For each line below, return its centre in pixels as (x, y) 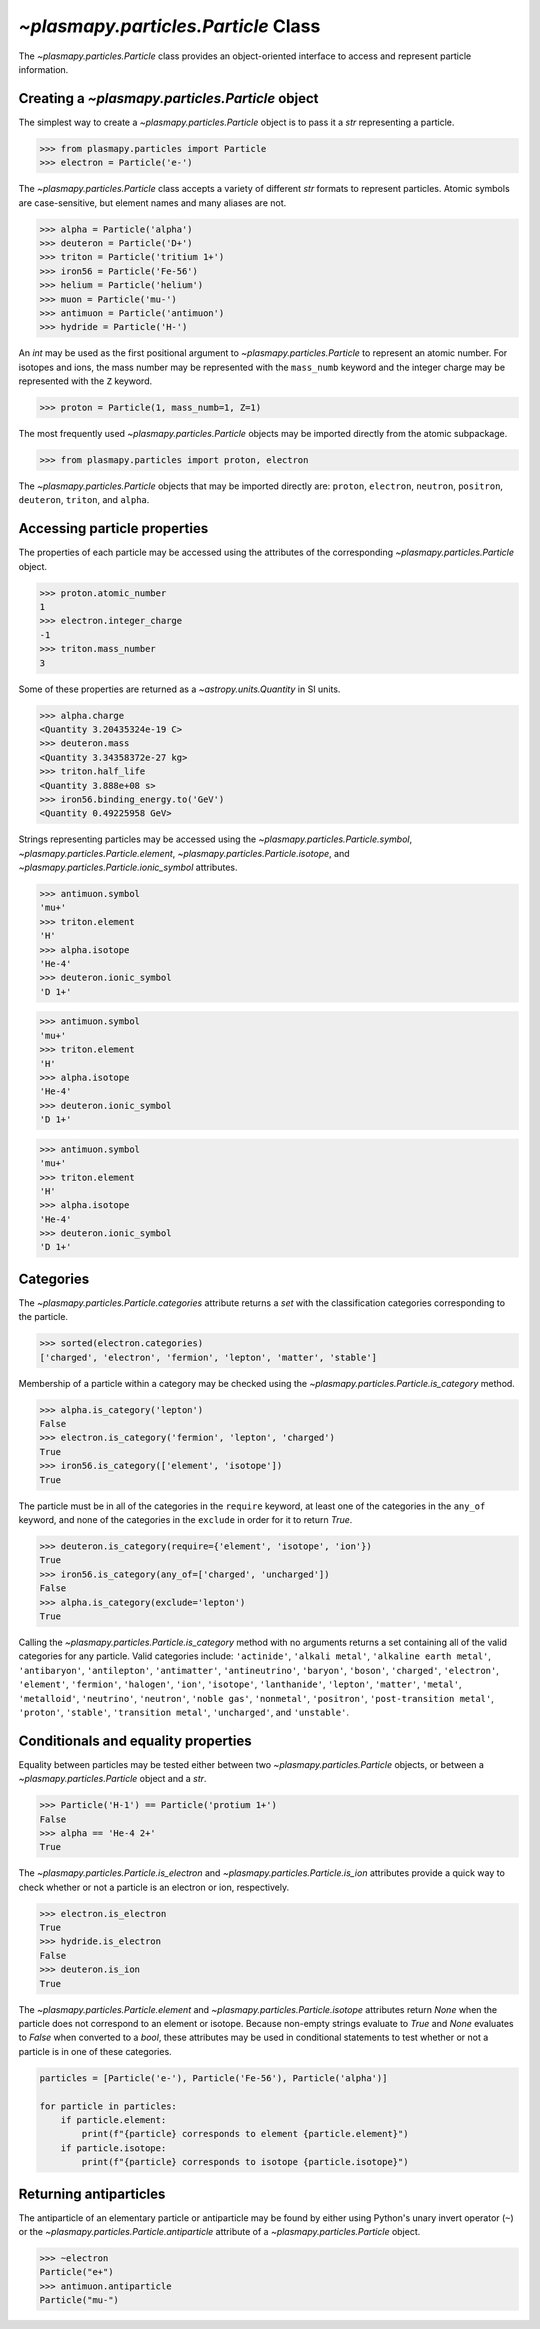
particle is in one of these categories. (95, 2051)
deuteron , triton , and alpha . (84, 500)
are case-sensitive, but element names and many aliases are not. (152, 202)
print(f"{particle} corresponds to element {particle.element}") (245, 2134)
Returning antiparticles (92, 2193)
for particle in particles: (108, 2106)
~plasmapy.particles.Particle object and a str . (112, 1779)
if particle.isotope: (113, 2148)
